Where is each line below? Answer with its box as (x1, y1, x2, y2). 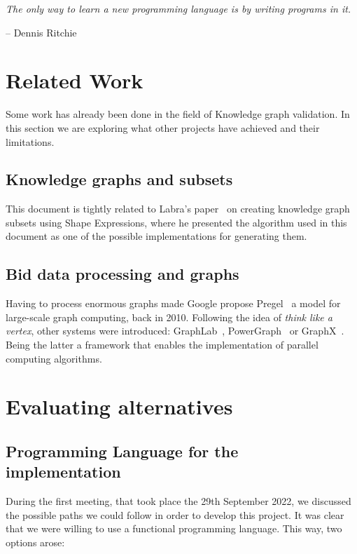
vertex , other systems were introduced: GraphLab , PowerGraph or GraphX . (6, 323, 344, 338)
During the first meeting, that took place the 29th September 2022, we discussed (6, 494, 351, 508)
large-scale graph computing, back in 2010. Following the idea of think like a (6, 309, 332, 324)
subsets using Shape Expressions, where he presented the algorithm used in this (6, 215, 347, 229)
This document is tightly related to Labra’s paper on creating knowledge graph (6, 201, 350, 216)
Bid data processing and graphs (6, 263, 239, 285)
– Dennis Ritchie (6, 25, 77, 39)
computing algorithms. (6, 351, 102, 365)
